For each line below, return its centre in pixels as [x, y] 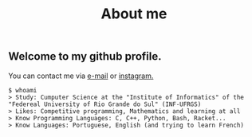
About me [134, 14]
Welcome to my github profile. [85, 57]
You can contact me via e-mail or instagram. [81, 76]
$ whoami [23, 90]
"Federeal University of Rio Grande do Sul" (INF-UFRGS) [105, 104]
